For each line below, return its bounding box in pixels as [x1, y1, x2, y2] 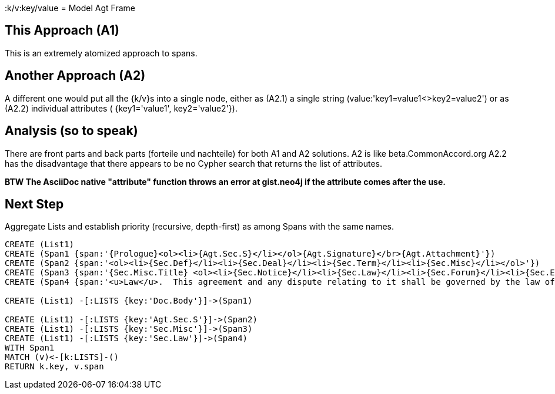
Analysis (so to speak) [5, 123, 138, 139]
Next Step [5, 196, 64, 211]
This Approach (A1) [5, 23, 119, 38]
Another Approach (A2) [5, 68, 146, 83]
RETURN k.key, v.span [5, 362, 104, 372]
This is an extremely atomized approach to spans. [5, 48, 198, 58]
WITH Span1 [5, 343, 55, 353]
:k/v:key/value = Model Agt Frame [5, 3, 135, 13]
